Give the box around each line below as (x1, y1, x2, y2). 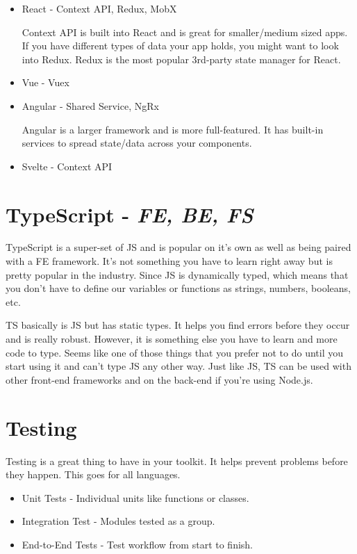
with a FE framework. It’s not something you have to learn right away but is (6, 254, 333, 268)
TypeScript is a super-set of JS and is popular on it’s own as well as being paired (6, 240, 351, 254)
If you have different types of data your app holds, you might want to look (22, 38, 339, 53)
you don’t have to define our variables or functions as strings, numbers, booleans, (6, 281, 351, 295)
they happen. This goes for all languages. (6, 467, 181, 482)
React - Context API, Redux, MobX (22, 1, 177, 15)
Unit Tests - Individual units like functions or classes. (22, 490, 249, 505)
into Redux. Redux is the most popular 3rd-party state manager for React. (22, 51, 341, 66)
